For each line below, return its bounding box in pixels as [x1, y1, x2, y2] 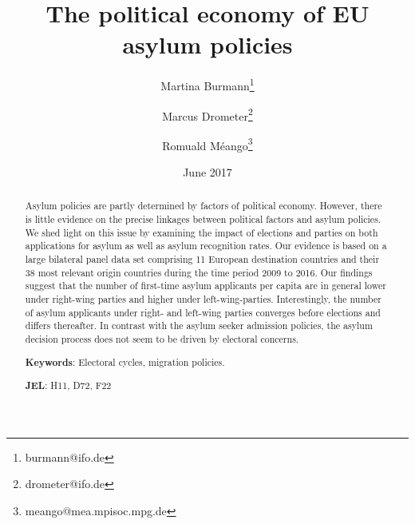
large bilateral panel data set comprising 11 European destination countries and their [25, 252, 380, 266]
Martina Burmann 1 [160, 75, 255, 93]
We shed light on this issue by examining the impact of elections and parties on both [25, 225, 378, 239]
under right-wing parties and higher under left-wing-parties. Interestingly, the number [25, 292, 381, 306]
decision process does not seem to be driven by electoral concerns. [25, 332, 299, 346]
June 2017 [183, 164, 232, 181]
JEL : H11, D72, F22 [25, 379, 112, 393]
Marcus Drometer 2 [162, 105, 253, 124]
